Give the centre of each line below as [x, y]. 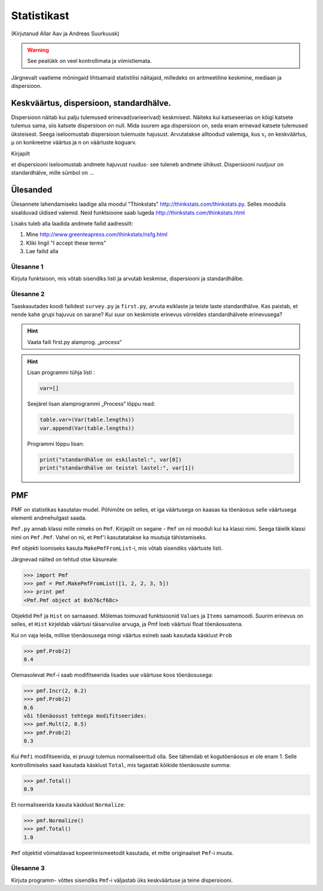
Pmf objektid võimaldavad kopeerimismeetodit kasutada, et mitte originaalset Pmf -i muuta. [122, 853]
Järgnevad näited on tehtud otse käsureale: [65, 559]
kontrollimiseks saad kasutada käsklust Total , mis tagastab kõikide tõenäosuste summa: [121, 765]
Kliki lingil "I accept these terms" [66, 243]
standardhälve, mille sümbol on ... [53, 173]
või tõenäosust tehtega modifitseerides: [85, 716]
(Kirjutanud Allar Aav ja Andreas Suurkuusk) [65, 34]
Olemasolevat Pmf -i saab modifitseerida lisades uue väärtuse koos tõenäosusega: [112, 675]
